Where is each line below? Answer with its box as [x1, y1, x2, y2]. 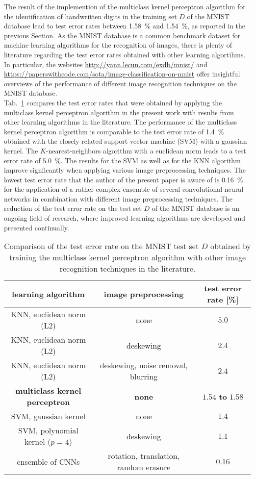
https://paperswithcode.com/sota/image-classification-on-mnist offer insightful [4, 69, 240, 79]
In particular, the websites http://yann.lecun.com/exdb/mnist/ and [4, 59, 207, 69]
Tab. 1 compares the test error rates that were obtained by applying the [4, 97, 222, 107]
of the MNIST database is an [152, 203, 239, 213]
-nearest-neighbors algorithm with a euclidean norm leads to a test [46, 145, 246, 155]
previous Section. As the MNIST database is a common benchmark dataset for [4, 30, 241, 40]
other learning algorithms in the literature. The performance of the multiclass [4, 117, 237, 127]
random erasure [117, 461, 171, 473]
